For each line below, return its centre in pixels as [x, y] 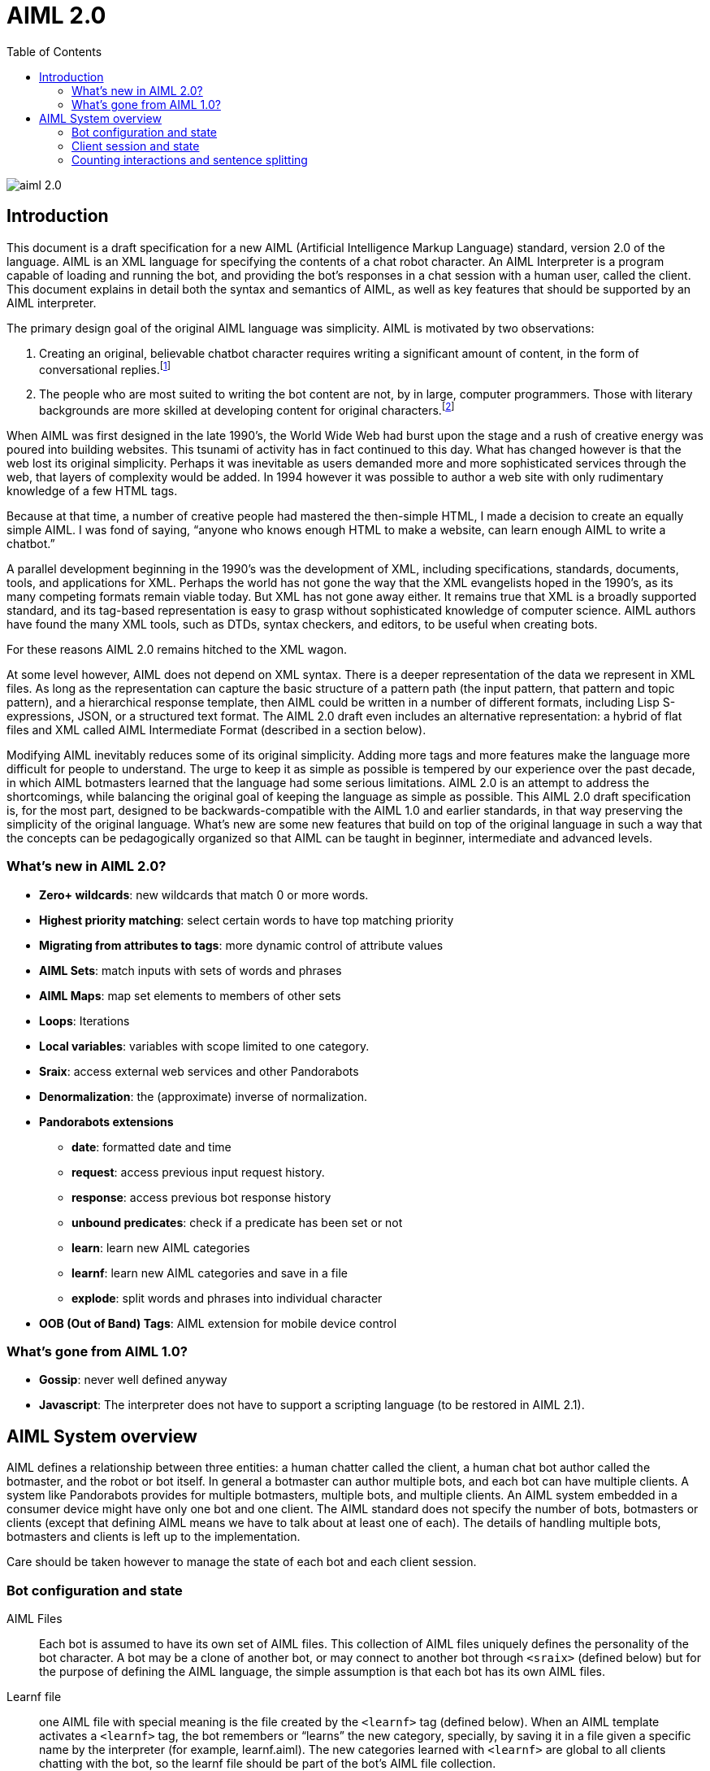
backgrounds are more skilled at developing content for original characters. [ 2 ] [247, 409]
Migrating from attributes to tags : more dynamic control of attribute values [241, 945]
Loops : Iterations [84, 1020]
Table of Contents [54, 51]
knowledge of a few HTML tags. [92, 490]
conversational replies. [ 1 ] [105, 368]
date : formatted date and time [152, 1147]
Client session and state [136, 146]
